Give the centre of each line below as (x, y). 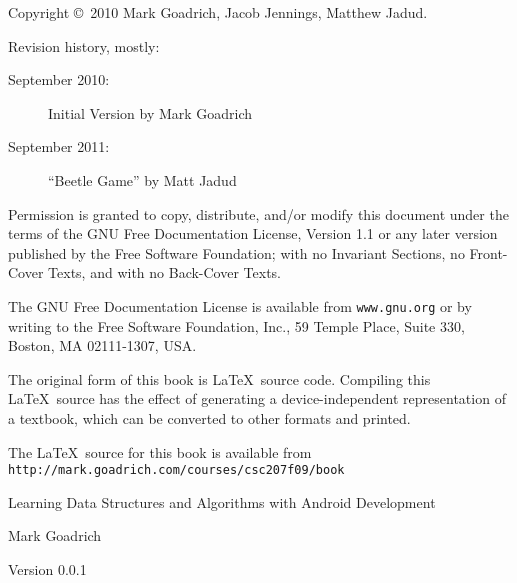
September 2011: (59, 146)
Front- (488, 252)
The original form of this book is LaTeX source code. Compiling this (219, 378)
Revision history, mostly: (84, 45)
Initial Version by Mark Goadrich (150, 112)
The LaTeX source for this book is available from (160, 451)
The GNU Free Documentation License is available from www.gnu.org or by (240, 305)
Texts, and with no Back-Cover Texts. (164, 272)
